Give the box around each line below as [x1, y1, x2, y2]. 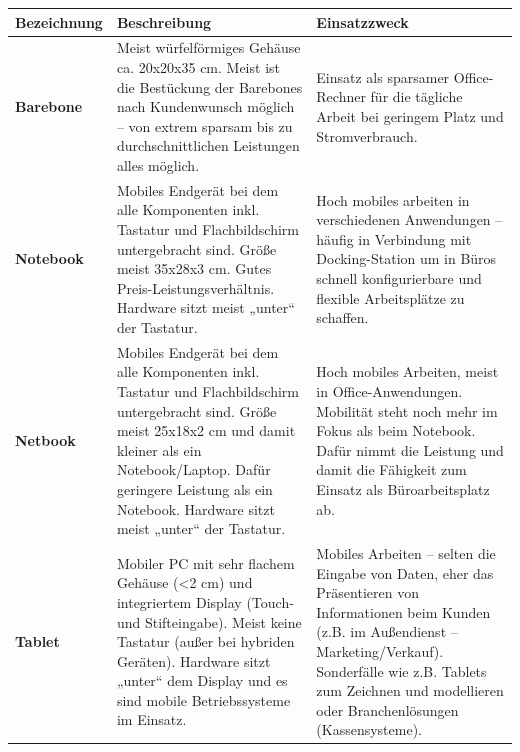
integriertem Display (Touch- [116, 591, 294, 612]
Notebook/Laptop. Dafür [116, 459, 271, 480]
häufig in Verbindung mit [316, 228, 472, 249]
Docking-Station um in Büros [316, 248, 497, 269]
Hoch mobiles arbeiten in [316, 189, 470, 210]
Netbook [15, 429, 76, 450]
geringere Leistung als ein [116, 478, 273, 499]
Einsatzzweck [316, 11, 409, 32]
